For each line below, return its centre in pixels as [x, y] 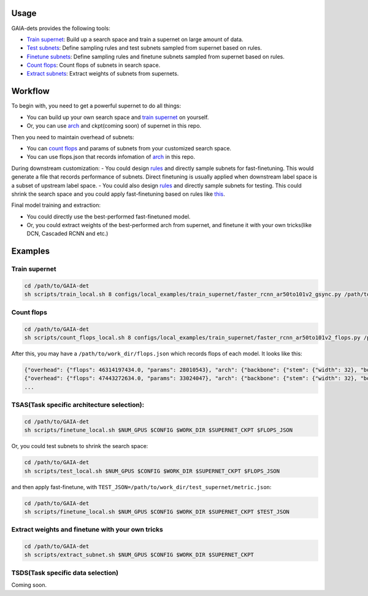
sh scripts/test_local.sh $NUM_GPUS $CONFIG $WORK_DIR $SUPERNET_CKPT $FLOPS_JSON [152, 471]
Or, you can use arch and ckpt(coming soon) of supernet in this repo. [114, 126]
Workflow [31, 91]
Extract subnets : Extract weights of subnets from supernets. [103, 74]
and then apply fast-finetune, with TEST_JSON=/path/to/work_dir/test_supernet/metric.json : [141, 487]
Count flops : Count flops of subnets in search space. [94, 65]
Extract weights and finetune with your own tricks [87, 530]
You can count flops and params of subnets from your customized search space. [129, 148]
